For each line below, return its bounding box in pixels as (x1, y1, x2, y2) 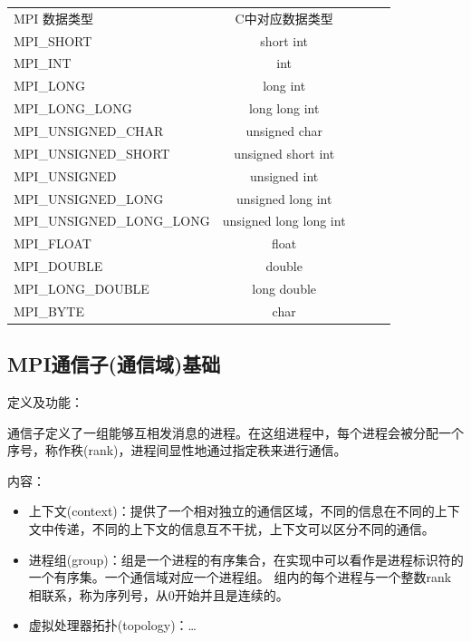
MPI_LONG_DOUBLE (14, 278, 149, 297)
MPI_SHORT (14, 31, 92, 50)
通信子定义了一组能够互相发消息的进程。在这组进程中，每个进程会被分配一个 (7, 422, 464, 442)
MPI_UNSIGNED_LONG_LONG (14, 211, 210, 230)
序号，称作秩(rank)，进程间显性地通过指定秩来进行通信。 (7, 441, 347, 460)
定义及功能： (7, 393, 83, 412)
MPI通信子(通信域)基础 (7, 350, 221, 378)
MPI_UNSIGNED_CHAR (14, 121, 164, 140)
